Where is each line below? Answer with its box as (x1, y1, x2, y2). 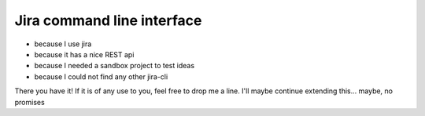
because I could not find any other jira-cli (34, 71, 168, 82)
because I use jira (34, 39, 92, 49)
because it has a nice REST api (34, 49, 135, 59)
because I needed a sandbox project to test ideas (34, 61, 195, 71)
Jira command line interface (14, 12, 202, 29)
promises (14, 97, 45, 107)
